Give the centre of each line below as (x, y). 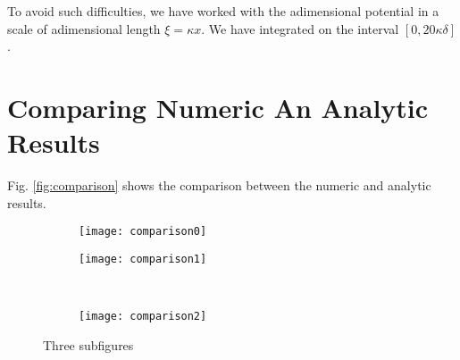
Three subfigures (88, 344)
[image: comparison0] (143, 232)
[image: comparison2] (143, 317)
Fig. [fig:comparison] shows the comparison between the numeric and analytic (219, 185)
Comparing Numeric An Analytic (218, 107)
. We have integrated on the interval (300, 28)
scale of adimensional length (84, 28)
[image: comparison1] (143, 259)
